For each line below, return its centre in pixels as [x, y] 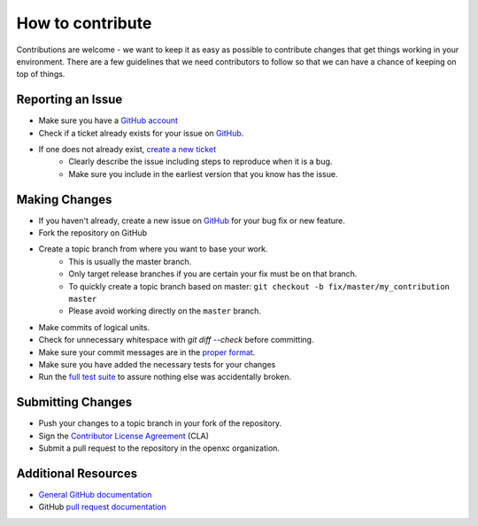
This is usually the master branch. [130, 261]
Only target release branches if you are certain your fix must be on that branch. [213, 274]
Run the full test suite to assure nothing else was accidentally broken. [165, 377]
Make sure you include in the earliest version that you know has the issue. [203, 174]
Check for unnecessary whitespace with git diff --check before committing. [176, 340]
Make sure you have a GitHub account [108, 120]
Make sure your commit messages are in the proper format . [147, 352]
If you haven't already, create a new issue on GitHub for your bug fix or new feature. [192, 220]
